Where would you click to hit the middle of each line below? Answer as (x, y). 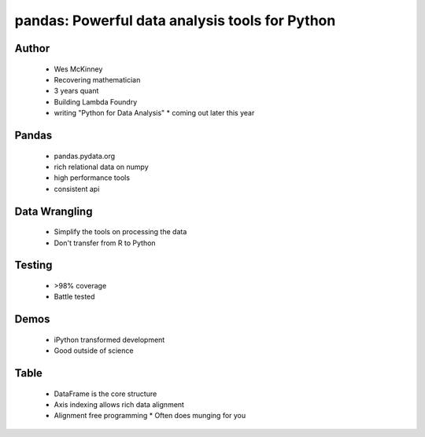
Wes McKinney (78, 69)
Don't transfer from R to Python (105, 243)
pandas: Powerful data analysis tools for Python (175, 20)
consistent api (77, 189)
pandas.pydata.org (85, 156)
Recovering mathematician (97, 79)
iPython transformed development (109, 340)
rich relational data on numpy (101, 167)
